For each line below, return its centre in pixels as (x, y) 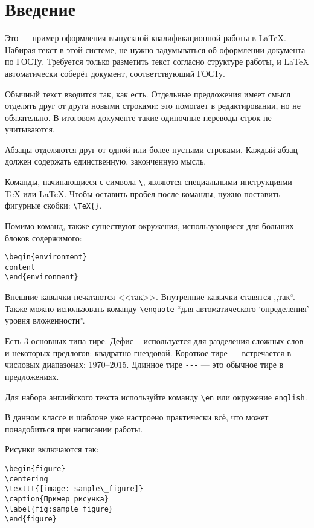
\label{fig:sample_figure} (59, 509)
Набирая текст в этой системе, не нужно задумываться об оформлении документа (155, 49)
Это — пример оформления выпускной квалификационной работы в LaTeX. (146, 38)
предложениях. (32, 376)
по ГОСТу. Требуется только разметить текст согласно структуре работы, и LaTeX (157, 61)
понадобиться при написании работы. (74, 429)
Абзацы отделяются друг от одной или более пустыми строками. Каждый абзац (151, 149)
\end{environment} (42, 277)
